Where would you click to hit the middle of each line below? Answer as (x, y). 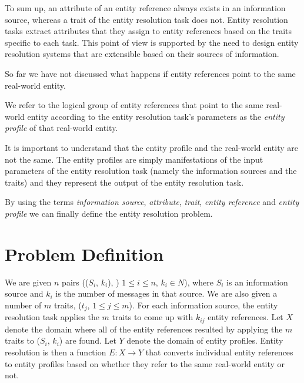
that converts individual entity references (219, 352)
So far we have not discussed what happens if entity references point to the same (150, 73)
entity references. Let (245, 317)
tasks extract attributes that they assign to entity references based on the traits (148, 31)
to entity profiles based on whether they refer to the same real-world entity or (145, 363)
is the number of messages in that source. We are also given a (166, 293)
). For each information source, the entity (203, 305)
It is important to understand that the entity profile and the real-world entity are (151, 147)
